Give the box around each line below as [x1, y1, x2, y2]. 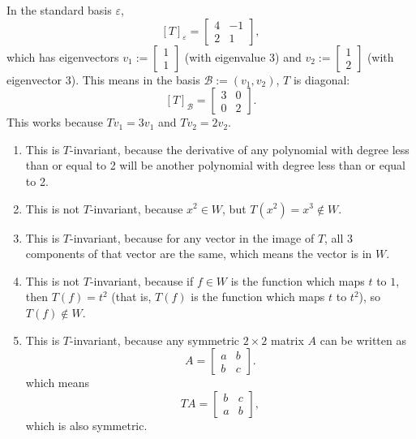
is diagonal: [293, 71, 350, 88]
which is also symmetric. [25, 416, 148, 433]
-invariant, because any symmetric [70, 331, 240, 348]
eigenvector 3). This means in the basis [6, 71, 200, 88]
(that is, [111, 288, 152, 305]
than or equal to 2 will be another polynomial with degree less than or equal [25, 157, 405, 174]
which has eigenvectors [6, 48, 119, 65]
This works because [6, 114, 103, 131]
